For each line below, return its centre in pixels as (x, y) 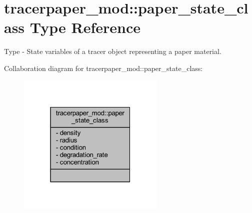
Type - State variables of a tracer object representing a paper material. (113, 51)
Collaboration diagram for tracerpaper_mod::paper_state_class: (103, 68)
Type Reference (85, 27)
